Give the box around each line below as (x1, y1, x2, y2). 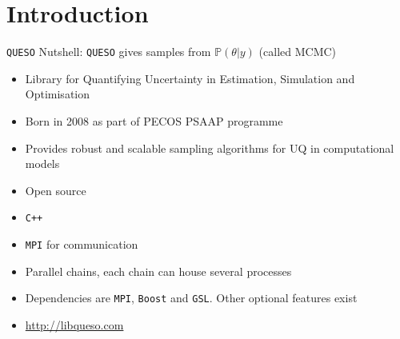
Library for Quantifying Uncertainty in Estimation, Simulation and (25, 70, 355, 86)
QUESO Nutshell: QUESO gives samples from (6, 43, 211, 60)
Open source (25, 181, 86, 198)
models (25, 155, 60, 172)
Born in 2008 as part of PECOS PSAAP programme (25, 112, 283, 129)
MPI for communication (25, 236, 138, 252)
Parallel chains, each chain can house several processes (25, 262, 292, 279)
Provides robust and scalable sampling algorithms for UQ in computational (25, 139, 394, 156)
